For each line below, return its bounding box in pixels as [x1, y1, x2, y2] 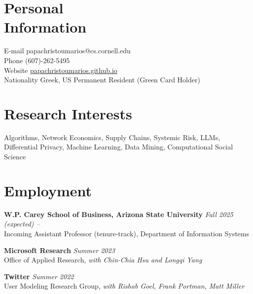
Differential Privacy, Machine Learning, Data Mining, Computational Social [4, 142, 233, 152]
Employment [4, 180, 92, 200]
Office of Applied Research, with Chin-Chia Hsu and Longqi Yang [4, 255, 202, 265]
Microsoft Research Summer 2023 [4, 245, 115, 255]
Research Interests [4, 103, 132, 123]
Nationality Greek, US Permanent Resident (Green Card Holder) [4, 74, 200, 85]
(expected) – [4, 219, 40, 229]
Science [4, 151, 26, 161]
